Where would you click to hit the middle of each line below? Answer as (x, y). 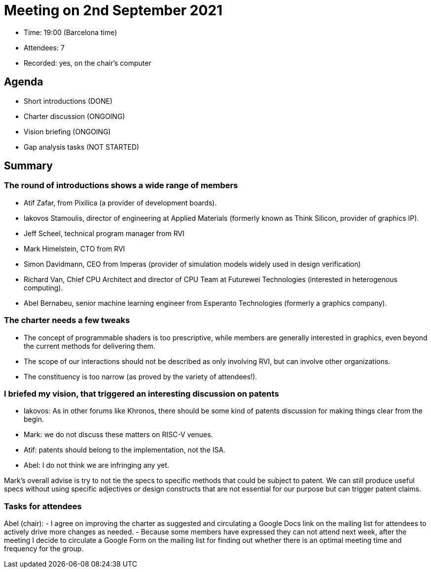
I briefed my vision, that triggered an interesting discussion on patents (142, 393)
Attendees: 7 (44, 47)
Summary (28, 166)
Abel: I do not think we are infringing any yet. (96, 465)
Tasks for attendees (43, 506)
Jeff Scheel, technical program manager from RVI (104, 233)
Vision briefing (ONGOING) (67, 131)
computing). (43, 287)
